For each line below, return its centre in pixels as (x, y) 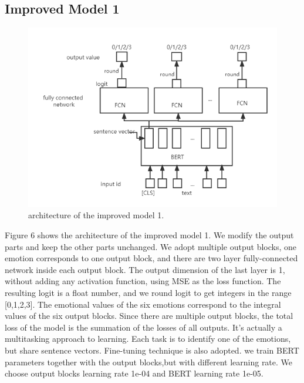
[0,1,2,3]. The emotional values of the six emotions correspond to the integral (143, 304)
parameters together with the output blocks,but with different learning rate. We (149, 362)
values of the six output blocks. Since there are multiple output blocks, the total (149, 316)
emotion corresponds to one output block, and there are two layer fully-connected (151, 258)
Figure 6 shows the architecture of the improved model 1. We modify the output (149, 234)
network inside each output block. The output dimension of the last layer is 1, (145, 269)
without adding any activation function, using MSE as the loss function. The (143, 281)
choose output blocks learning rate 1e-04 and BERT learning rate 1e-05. (134, 373)
